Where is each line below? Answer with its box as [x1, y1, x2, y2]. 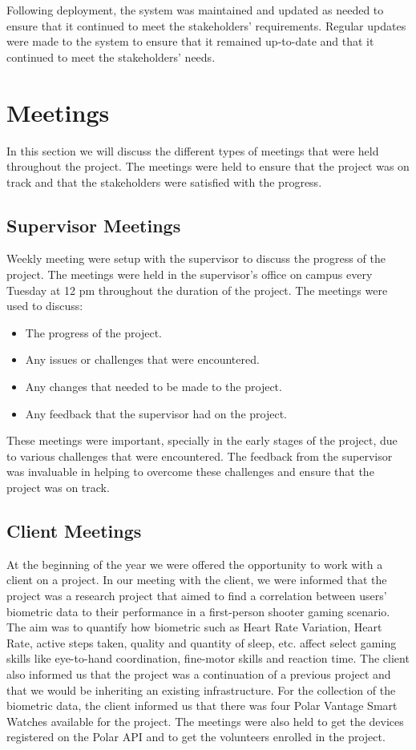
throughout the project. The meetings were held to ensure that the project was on [6, 158, 410, 175]
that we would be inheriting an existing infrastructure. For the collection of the [6, 681, 396, 698]
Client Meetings [6, 518, 142, 542]
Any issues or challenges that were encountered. [25, 351, 260, 368]
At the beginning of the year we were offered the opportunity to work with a [6, 555, 383, 572]
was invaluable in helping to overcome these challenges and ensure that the [6, 463, 374, 480]
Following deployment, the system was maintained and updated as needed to [6, 2, 384, 18]
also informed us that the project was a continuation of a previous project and [6, 665, 391, 682]
